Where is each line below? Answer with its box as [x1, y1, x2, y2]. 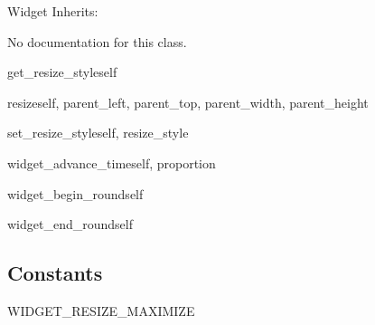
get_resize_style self [7, 62, 117, 81]
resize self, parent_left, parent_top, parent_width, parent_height [7, 92, 369, 111]
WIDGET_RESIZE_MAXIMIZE [7, 301, 195, 320]
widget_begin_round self [7, 184, 144, 203]
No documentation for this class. [7, 32, 187, 51]
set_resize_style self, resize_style [7, 123, 189, 142]
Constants [7, 259, 103, 287]
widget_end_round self [7, 215, 133, 234]
